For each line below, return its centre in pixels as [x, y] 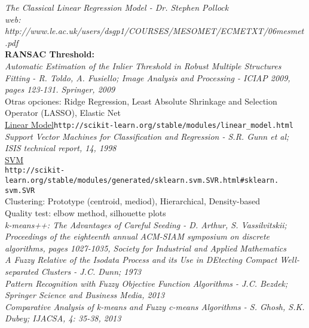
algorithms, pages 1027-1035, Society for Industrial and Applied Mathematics [146, 248]
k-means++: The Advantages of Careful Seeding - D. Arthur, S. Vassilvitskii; [146, 224]
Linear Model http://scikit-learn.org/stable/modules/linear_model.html [149, 124]
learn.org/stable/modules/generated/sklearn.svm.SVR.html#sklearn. [142, 181]
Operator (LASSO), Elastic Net [63, 113]
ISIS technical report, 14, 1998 [61, 148]
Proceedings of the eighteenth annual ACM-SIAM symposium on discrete [137, 236]
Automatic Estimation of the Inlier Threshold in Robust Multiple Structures [143, 65]
